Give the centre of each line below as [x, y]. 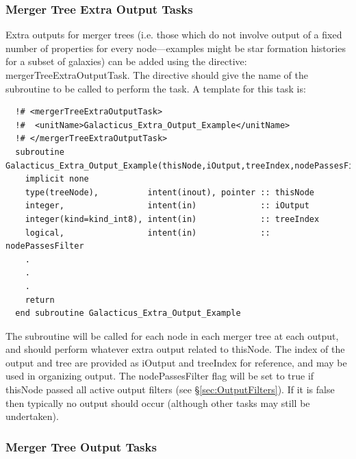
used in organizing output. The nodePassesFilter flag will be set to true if [160, 376]
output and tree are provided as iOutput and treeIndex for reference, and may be [176, 362]
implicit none [57, 179]
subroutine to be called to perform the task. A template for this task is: [156, 88]
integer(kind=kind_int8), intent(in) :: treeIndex [172, 219]
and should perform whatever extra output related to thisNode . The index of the [175, 349]
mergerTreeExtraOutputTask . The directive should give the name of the [157, 75]
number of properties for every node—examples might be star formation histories [176, 48]
